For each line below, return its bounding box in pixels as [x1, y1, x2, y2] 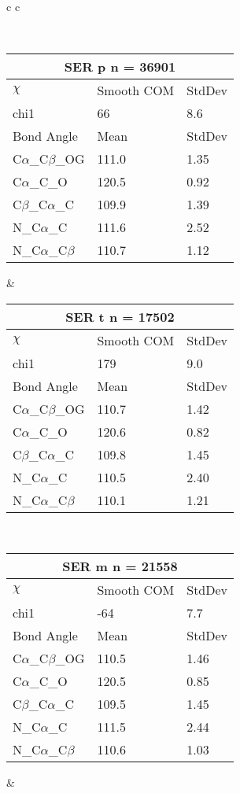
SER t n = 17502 [65, 307, 175, 326]
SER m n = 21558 [62, 557, 178, 576]
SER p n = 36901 [64, 57, 176, 76]
